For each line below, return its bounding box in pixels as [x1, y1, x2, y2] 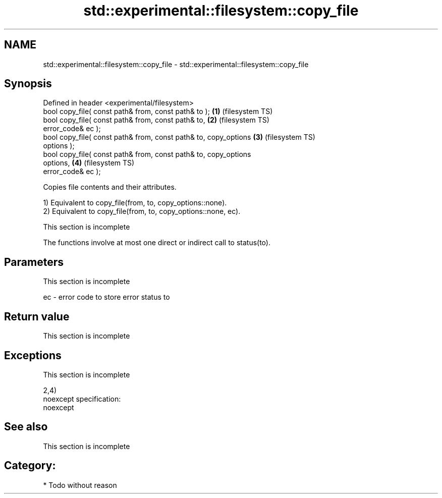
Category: [4, 459, 56, 472]
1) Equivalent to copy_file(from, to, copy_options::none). [43, 198, 227, 207]
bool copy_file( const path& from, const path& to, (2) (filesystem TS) [43, 116, 269, 125]
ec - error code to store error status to [43, 293, 170, 302]
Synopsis [4, 77, 52, 90]
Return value [4, 310, 70, 323]
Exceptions [4, 349, 62, 362]
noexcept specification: [43, 394, 121, 403]
